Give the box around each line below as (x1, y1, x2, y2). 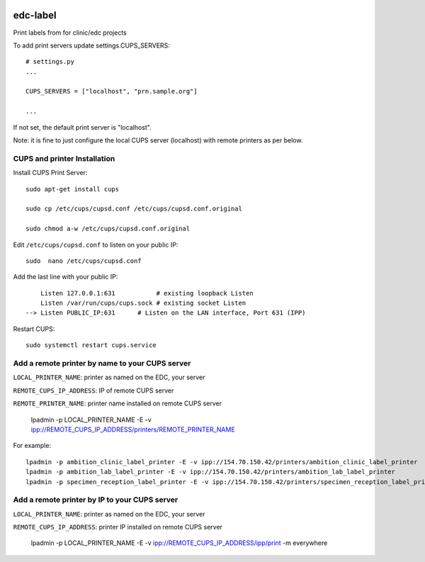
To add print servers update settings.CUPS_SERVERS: (13, 41, 170, 50)
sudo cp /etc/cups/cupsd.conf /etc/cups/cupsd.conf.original (25, 205, 242, 213)
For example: (13, 442, 52, 450)
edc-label (13, 9, 57, 21)
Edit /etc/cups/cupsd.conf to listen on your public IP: (13, 240, 178, 249)
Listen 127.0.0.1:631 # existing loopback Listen (40, 289, 254, 297)
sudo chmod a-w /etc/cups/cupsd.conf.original (25, 225, 191, 233)
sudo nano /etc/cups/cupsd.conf (25, 257, 142, 265)
